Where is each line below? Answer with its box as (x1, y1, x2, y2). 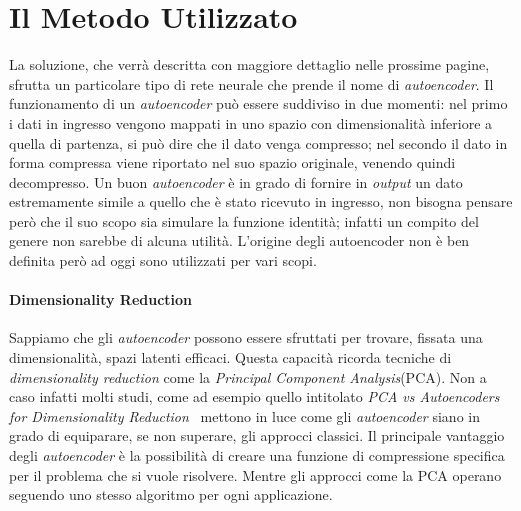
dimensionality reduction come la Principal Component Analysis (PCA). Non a (9, 366, 487, 387)
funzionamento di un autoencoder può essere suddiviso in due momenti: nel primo (9, 93, 508, 114)
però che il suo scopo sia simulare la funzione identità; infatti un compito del (9, 210, 479, 231)
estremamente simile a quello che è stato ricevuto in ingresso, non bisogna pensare (9, 191, 513, 212)
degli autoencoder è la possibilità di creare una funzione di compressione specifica (9, 445, 505, 466)
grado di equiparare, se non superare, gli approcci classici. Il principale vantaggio (9, 425, 505, 446)
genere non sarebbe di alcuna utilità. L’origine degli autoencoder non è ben (9, 230, 470, 251)
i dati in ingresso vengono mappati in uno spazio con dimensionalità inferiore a (9, 112, 493, 133)
